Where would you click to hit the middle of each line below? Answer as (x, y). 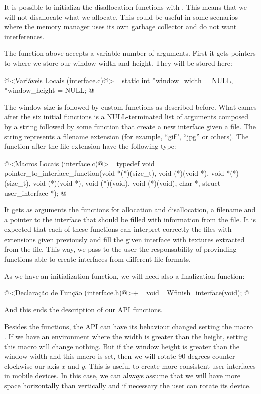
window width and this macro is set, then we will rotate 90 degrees (107, 356)
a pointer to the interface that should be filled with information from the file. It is (130, 219)
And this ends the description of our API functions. (84, 309)
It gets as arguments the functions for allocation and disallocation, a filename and (130, 210)
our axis (47, 366)
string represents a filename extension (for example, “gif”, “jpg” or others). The (126, 136)
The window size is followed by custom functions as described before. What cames (130, 106)
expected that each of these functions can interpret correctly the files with (118, 229)
